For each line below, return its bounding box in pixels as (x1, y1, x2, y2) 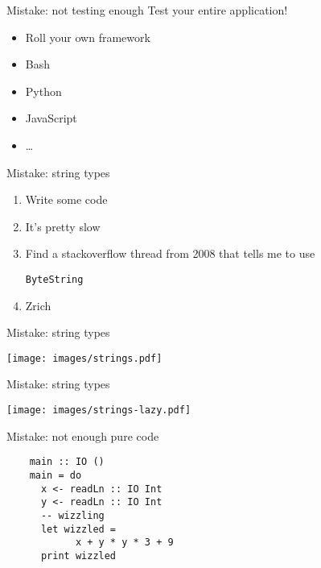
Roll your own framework (25, 28, 150, 45)
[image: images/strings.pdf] (6, 352, 163, 364)
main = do (29, 469, 82, 481)
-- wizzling (40, 509, 105, 521)
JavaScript (25, 110, 77, 126)
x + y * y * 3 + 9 (75, 537, 174, 549)
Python (25, 82, 62, 99)
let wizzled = (40, 523, 117, 535)
